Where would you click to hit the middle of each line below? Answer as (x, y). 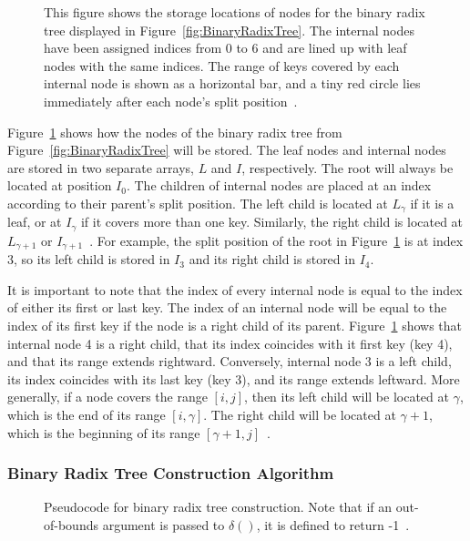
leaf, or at (35, 222)
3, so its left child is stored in (89, 259)
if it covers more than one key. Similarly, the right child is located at (272, 222)
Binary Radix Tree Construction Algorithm (171, 473)
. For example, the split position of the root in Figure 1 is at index (276, 240)
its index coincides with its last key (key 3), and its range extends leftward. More (234, 378)
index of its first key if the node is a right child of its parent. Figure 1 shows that (235, 326)
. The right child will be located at (300, 415)
